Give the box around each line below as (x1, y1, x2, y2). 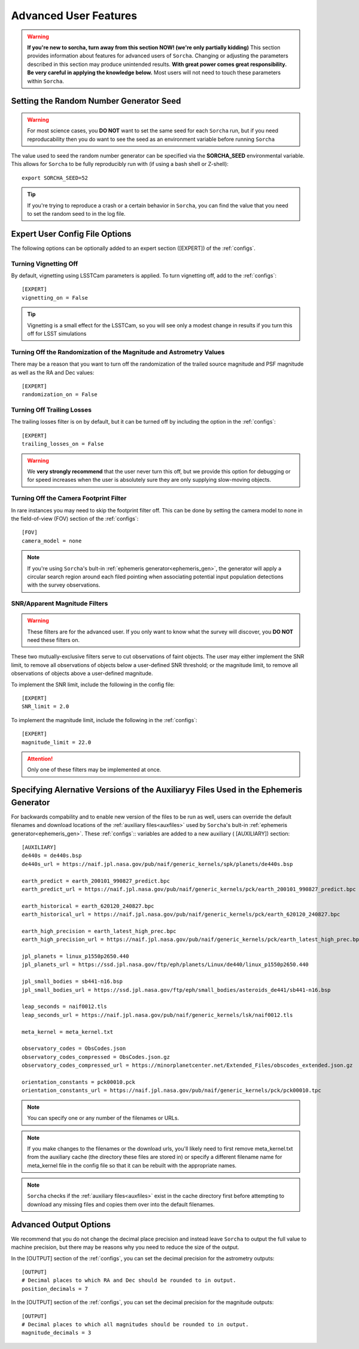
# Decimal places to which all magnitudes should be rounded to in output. (22, 1321, 249, 1327)
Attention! (27, 755, 53, 762)
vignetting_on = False (22, 294, 89, 301)
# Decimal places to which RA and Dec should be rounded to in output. (22, 1277, 236, 1284)
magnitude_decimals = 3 (22, 1329, 92, 1336)
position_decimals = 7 (22, 1285, 89, 1292)
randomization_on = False (22, 391, 98, 398)
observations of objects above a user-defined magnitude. (11, 670, 153, 677)
